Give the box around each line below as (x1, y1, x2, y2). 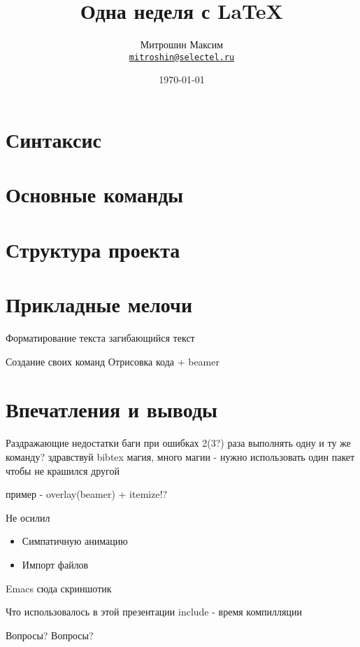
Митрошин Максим (140, 37, 224, 52)
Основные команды (6, 180, 184, 209)
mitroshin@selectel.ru (129, 52, 235, 62)
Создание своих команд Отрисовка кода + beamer (6, 354, 219, 368)
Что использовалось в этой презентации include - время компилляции (6, 604, 302, 619)
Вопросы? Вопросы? (6, 627, 94, 642)
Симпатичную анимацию (22, 534, 128, 548)
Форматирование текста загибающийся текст (6, 331, 195, 345)
